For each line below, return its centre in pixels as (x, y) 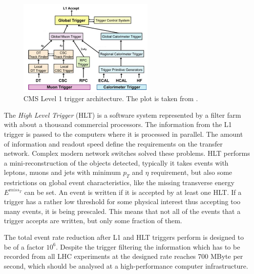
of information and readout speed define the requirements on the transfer (113, 143)
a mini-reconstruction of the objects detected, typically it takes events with (116, 162)
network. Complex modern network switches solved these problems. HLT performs (127, 153)
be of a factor (24, 246)
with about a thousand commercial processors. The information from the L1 (118, 124)
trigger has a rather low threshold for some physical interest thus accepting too (122, 201)
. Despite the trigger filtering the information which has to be (148, 246)
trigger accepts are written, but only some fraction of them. (93, 221)
